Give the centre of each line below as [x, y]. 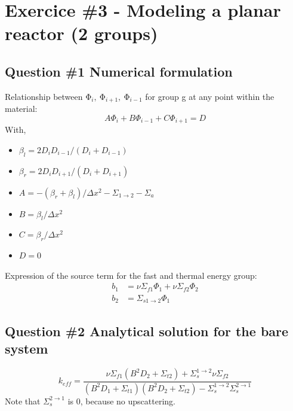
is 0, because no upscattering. [121, 401]
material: [21, 109]
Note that [23, 401]
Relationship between [44, 96]
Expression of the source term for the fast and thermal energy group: [131, 275]
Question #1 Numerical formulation [119, 71]
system [27, 348]
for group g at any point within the [210, 96]
